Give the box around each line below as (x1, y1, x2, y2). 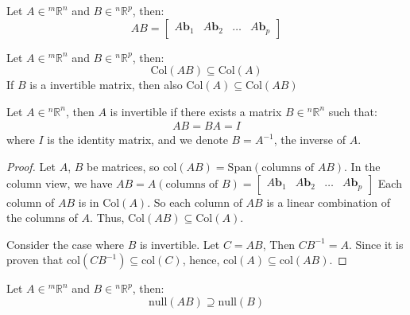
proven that (6, 251, 64, 268)
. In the (344, 158, 381, 174)
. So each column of (147, 193, 242, 210)
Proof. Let (6, 158, 56, 174)
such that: (328, 103, 377, 119)
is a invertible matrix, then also (29, 76, 183, 93)
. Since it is (348, 235, 404, 252)
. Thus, (90, 209, 125, 226)
